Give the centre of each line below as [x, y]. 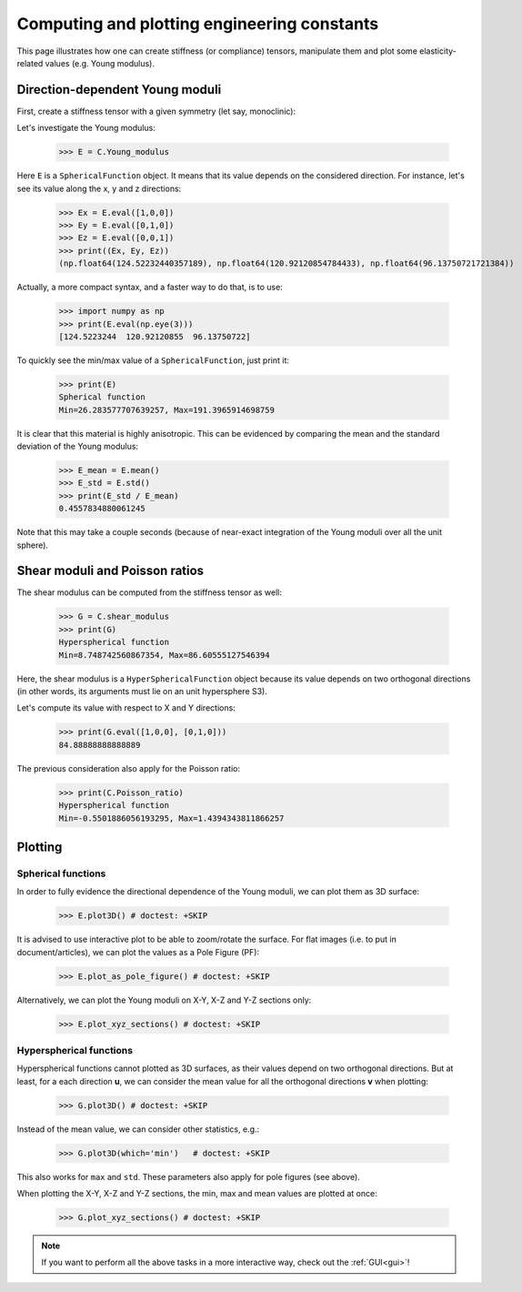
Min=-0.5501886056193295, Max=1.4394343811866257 [171, 818]
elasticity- [437, 51]
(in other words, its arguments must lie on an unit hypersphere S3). [142, 691]
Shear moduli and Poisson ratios [110, 571]
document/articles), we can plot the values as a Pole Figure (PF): [138, 952]
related [30, 63]
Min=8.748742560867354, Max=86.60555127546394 [164, 655]
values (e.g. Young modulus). [100, 63]
